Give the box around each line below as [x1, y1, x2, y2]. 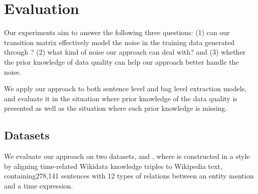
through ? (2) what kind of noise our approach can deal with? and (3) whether [4, 47, 246, 57]
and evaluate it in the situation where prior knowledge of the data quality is [4, 93, 237, 103]
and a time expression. [4, 180, 73, 190]
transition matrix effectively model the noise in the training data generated [4, 37, 234, 47]
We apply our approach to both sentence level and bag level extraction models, [4, 83, 247, 94]
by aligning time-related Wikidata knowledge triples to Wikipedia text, [4, 160, 222, 171]
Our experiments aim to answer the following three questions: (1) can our [4, 27, 230, 38]
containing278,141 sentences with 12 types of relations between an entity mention [4, 170, 254, 181]
